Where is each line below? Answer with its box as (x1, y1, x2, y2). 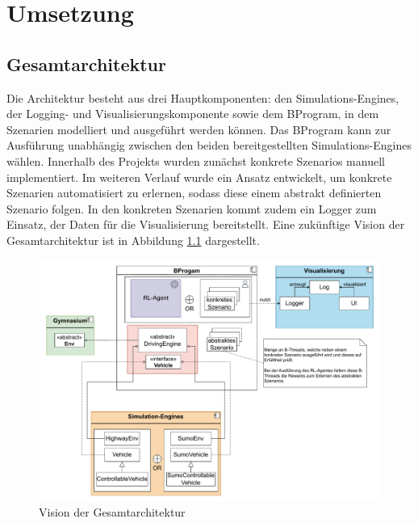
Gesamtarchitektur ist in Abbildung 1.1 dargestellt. (6, 231, 260, 248)
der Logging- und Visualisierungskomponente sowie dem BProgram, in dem (6, 105, 379, 122)
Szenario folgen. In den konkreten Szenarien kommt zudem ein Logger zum (6, 200, 377, 217)
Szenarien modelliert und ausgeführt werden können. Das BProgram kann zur (6, 120, 391, 137)
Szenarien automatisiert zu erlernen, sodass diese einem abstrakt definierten (6, 184, 382, 201)
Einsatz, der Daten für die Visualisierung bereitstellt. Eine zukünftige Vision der (6, 216, 405, 233)
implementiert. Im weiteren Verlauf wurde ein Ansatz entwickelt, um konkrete (6, 168, 392, 185)
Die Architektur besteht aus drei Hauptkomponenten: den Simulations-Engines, (6, 89, 399, 106)
